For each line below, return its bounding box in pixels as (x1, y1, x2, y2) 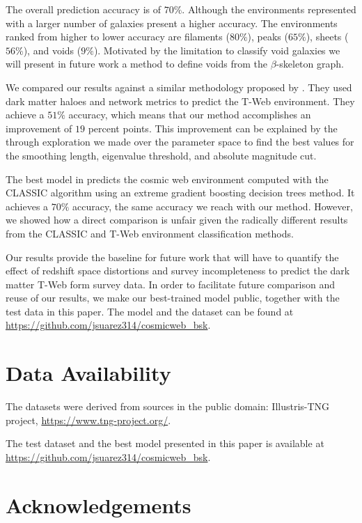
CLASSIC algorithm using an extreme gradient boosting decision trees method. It (6, 185, 355, 200)
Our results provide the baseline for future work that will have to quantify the (6, 249, 339, 264)
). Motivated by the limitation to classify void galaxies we (93, 42, 340, 57)
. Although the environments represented (182, 2, 356, 16)
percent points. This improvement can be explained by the (88, 120, 338, 135)
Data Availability (6, 359, 171, 387)
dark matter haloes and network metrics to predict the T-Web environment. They (6, 93, 355, 108)
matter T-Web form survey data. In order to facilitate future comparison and (6, 276, 335, 291)
